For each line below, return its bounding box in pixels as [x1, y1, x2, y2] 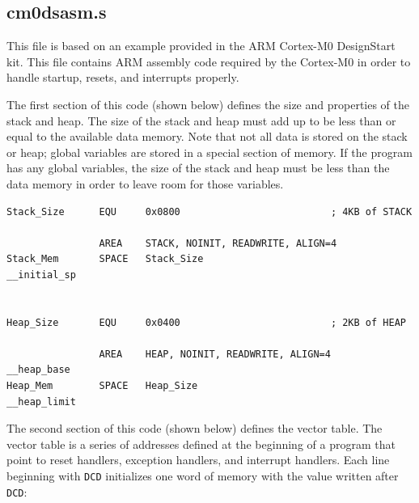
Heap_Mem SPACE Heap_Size [6, 380, 198, 392]
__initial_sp [6, 268, 76, 281]
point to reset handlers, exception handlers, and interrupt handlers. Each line [6, 451, 390, 468]
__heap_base [6, 364, 70, 376]
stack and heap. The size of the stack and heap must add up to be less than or [6, 112, 396, 129]
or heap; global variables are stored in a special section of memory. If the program [6, 143, 413, 160]
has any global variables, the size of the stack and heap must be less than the [6, 159, 390, 176]
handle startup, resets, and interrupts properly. [6, 69, 239, 86]
